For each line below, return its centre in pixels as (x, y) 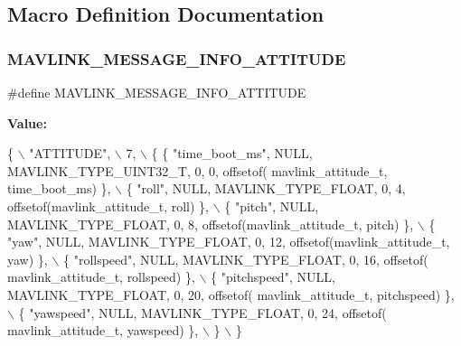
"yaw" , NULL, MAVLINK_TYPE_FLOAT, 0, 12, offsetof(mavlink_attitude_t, (229, 242)
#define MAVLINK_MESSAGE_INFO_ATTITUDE (157, 92)
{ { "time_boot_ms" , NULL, (232, 153)
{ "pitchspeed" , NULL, (273, 277)
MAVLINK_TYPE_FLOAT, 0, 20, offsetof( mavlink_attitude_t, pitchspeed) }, (231, 294)
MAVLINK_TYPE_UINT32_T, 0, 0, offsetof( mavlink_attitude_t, (198, 170)
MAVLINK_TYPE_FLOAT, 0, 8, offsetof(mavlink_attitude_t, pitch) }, (211, 224)
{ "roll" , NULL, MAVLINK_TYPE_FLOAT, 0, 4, (266, 188)
